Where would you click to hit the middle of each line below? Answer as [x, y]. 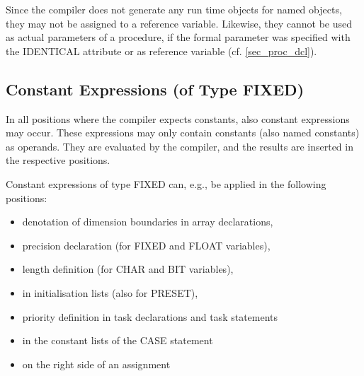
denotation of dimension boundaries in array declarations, [148, 222]
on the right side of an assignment [96, 364]
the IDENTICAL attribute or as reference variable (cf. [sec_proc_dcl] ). [161, 51]
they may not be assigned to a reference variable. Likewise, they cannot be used [179, 23]
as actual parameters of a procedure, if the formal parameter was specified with [178, 37]
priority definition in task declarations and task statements [150, 316]
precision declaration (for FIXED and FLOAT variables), [146, 245]
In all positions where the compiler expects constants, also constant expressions [178, 118]
